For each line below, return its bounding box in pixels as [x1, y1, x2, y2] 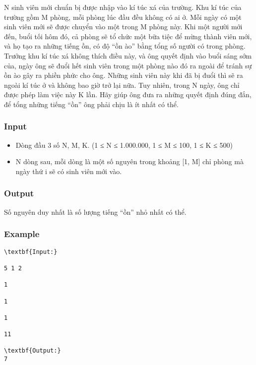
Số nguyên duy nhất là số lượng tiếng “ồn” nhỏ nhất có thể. [4, 206, 187, 217]
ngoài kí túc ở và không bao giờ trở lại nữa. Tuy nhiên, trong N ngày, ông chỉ [4, 79, 240, 90]
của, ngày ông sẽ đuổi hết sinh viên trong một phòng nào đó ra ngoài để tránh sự [4, 60, 252, 70]
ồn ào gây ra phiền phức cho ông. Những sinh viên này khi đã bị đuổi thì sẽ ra [4, 70, 243, 80]
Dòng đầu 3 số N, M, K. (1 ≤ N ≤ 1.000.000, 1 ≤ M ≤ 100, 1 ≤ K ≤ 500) [15, 139, 233, 150]
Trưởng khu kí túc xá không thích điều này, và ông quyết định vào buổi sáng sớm [4, 50, 252, 61]
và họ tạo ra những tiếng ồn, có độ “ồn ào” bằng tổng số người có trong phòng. [4, 41, 246, 51]
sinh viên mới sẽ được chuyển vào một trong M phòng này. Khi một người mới [4, 21, 243, 32]
